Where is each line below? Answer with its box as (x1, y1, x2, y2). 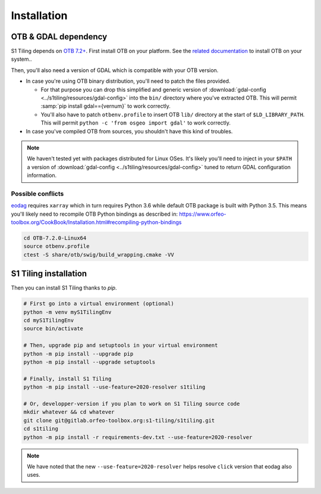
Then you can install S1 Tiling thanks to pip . (11, 284, 117, 291)
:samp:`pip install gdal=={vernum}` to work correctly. (40, 102, 171, 110)
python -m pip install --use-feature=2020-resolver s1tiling (23, 384, 206, 390)
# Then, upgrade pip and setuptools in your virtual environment (23, 342, 218, 349)
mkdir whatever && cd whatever (23, 409, 115, 415)
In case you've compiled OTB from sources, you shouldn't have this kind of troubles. (26, 128, 233, 135)
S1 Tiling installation (11, 269, 87, 279)
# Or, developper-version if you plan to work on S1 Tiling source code (23, 400, 240, 407)
